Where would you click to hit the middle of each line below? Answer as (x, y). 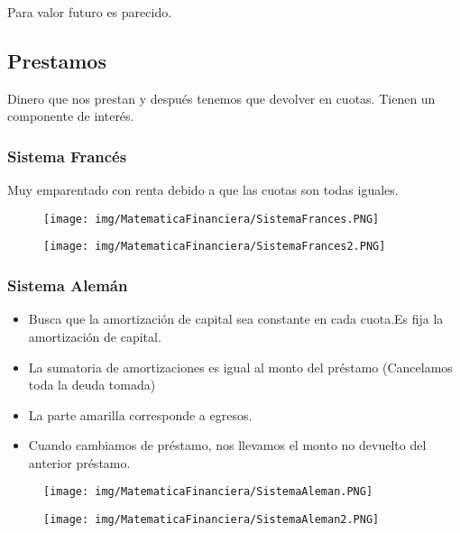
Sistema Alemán (68, 285)
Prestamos (57, 60)
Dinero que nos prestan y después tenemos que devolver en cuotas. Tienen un (221, 98)
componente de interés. (71, 116)
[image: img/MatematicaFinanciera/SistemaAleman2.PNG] (212, 520)
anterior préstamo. (79, 462)
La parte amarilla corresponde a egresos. (140, 414)
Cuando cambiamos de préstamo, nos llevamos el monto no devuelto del (227, 445)
